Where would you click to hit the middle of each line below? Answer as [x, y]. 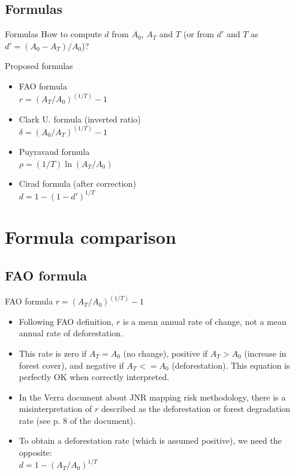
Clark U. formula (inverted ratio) [80, 119]
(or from [198, 34]
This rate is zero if [53, 353]
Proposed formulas [39, 66]
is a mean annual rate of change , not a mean [205, 321]
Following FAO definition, [66, 321]
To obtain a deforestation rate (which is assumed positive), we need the [150, 440]
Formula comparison [91, 237]
